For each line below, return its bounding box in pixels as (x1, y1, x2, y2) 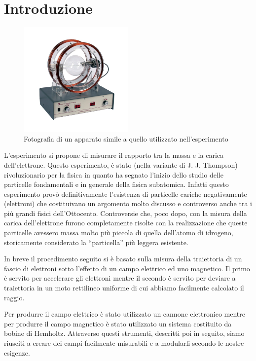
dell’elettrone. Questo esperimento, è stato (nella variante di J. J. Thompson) (4, 159, 238, 170)
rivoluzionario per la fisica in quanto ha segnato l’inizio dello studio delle (4, 169, 223, 180)
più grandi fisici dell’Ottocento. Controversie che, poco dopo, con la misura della (4, 208, 247, 218)
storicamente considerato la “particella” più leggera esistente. (4, 237, 188, 247)
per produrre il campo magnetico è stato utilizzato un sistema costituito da (4, 318, 232, 328)
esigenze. (4, 347, 30, 358)
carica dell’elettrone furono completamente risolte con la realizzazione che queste (4, 217, 248, 228)
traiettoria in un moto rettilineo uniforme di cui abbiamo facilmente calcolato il (4, 283, 244, 293)
